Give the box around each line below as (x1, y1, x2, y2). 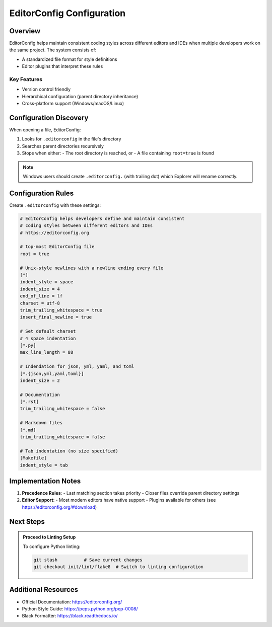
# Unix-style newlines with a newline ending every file (20, 265, 164, 271)
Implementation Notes (9, 477, 81, 485)
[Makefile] (20, 455, 47, 461)
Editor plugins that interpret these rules (22, 63, 103, 69)
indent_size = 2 (20, 377, 60, 383)
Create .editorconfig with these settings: (9, 202, 101, 208)
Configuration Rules (9, 189, 74, 197)
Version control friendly (22, 86, 71, 93)
